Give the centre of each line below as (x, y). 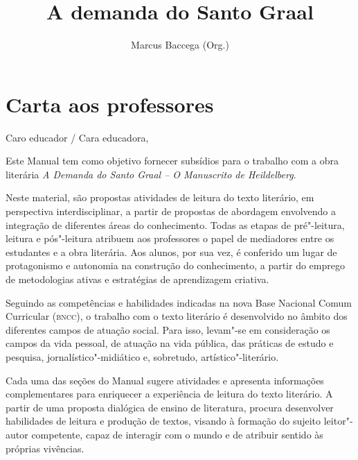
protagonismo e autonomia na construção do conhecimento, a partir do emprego (175, 265)
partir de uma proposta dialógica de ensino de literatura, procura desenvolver (170, 407)
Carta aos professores (110, 104)
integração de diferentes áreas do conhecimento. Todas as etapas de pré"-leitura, (175, 224)
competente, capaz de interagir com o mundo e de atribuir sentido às (177, 434)
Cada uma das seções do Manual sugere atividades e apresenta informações (165, 380)
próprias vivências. (45, 448)
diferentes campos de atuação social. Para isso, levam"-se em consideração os (168, 329)
